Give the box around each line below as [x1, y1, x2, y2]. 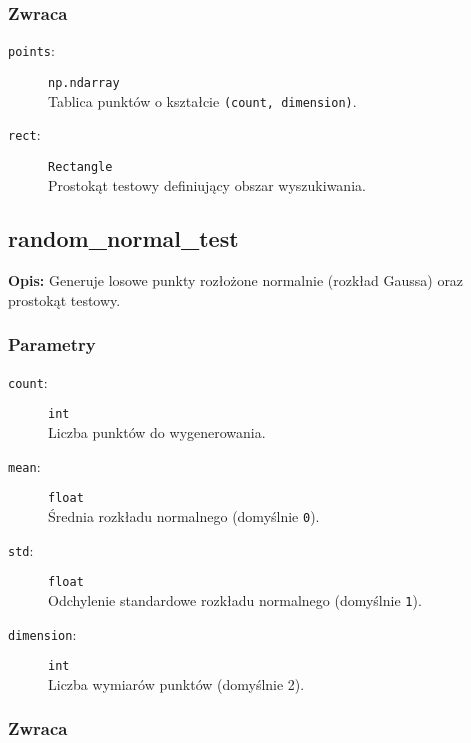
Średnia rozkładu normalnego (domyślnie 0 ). [48, 505, 320, 526]
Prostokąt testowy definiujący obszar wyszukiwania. [48, 174, 366, 195]
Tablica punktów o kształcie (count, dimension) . [48, 90, 357, 111]
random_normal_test [8, 223, 239, 254]
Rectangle [48, 159, 113, 174]
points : [8, 40, 55, 61]
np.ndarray [48, 75, 120, 90]
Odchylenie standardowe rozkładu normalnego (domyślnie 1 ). [48, 589, 422, 610]
